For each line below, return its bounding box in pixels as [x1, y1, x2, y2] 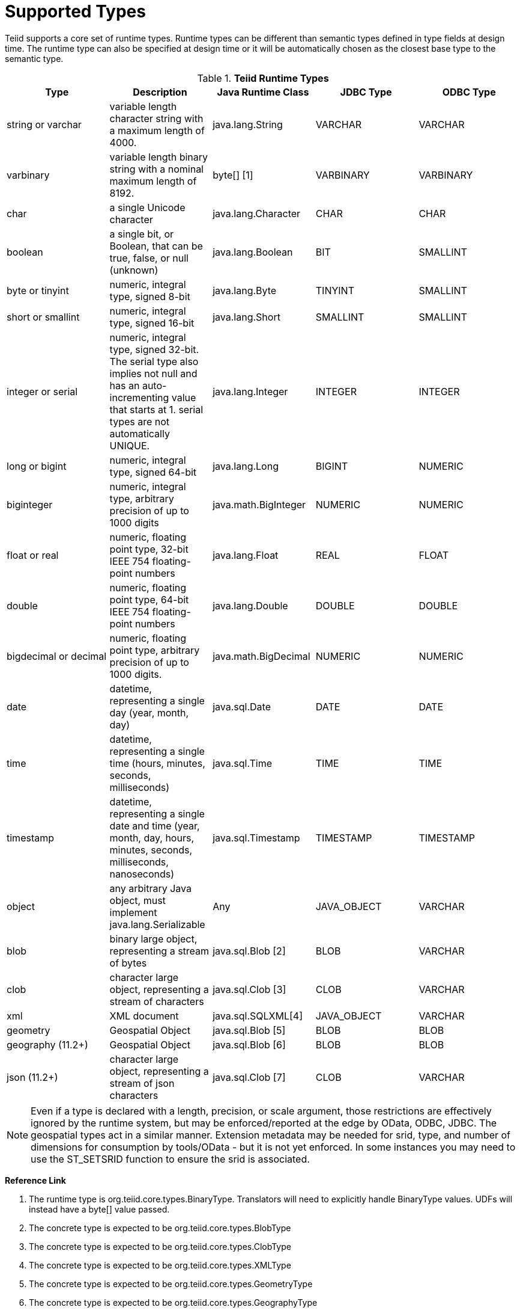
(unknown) [109, 263, 159, 276]
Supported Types [5, 1, 146, 22]
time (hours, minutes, [109, 757, 205, 769]
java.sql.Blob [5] [213, 1024, 286, 1036]
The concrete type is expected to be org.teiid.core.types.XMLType [29, 1259, 291, 1270]
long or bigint [7, 460, 67, 472]
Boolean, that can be [109, 239, 203, 252]
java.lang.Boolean [213, 245, 293, 258]
